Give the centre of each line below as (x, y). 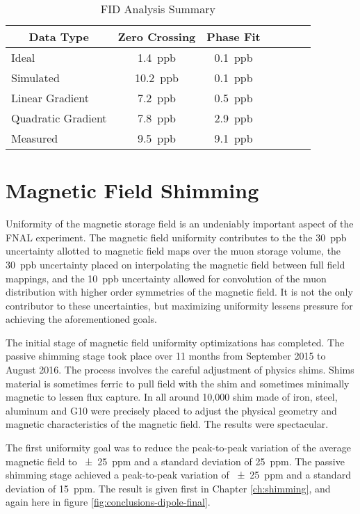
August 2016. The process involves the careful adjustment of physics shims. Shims (180, 370)
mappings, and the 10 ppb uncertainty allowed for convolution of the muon (166, 278)
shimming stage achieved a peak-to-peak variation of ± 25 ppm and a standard (178, 475)
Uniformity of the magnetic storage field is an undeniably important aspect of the (180, 224)
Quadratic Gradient (59, 118)
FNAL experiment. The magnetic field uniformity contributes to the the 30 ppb (176, 237)
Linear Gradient (50, 98)
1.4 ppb (157, 57)
